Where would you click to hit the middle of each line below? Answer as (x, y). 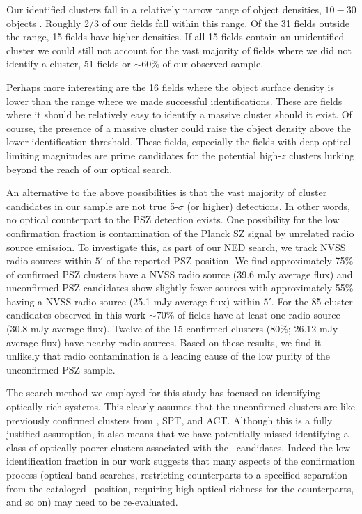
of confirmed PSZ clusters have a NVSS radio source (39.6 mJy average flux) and (180, 274)
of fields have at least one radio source (259, 315)
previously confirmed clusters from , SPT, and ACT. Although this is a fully (170, 420)
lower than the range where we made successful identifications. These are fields (174, 101)
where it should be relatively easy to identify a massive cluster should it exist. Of (179, 114)
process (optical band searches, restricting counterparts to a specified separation (177, 474)
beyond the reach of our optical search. (89, 169)
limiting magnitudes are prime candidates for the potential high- (144, 155)
